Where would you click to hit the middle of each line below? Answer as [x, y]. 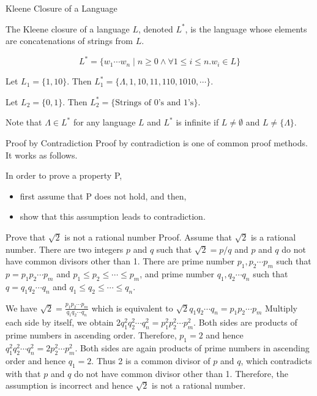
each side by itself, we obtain [60, 322]
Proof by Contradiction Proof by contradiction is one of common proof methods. [157, 143]
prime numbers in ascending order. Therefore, [91, 335]
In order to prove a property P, [64, 175]
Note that [24, 122]
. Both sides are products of [245, 322]
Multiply [281, 308]
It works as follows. [42, 155]
